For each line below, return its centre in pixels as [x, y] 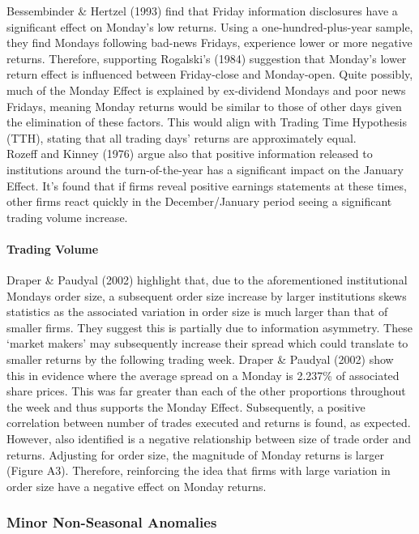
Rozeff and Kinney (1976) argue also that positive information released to [190, 154]
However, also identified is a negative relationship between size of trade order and [209, 439]
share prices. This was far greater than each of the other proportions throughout [206, 391]
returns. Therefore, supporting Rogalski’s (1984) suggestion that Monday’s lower [207, 58]
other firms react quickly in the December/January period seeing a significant [199, 201]
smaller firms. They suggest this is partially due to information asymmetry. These [209, 327]
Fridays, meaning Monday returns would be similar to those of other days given [204, 106]
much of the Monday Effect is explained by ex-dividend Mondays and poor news [206, 90]
